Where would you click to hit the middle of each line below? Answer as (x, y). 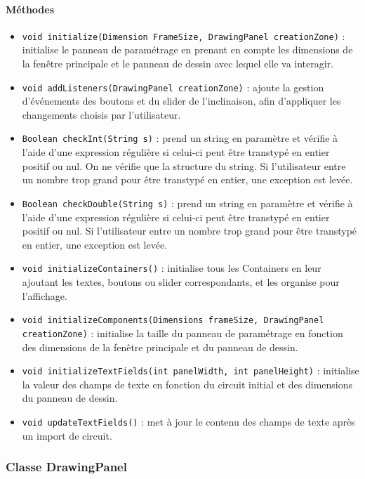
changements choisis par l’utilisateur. (101, 114)
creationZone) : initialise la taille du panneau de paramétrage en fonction (182, 333)
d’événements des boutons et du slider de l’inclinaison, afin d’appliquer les (181, 101)
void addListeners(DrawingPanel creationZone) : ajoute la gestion (173, 87)
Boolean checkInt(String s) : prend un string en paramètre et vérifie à (180, 138)
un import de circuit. (67, 435)
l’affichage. (45, 295)
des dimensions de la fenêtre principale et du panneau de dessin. (160, 347)
